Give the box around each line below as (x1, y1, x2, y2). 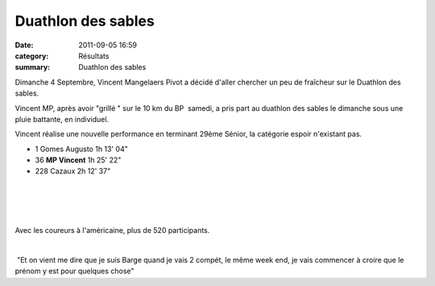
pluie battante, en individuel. (14, 114, 109, 124)
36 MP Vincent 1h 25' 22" (35, 155, 122, 165)
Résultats (78, 51, 110, 60)
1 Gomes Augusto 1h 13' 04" (35, 144, 128, 153)
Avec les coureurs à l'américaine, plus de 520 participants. (14, 226, 210, 235)
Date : (14, 40, 34, 50)
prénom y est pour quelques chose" (14, 266, 135, 276)
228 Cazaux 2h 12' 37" (35, 166, 111, 176)
